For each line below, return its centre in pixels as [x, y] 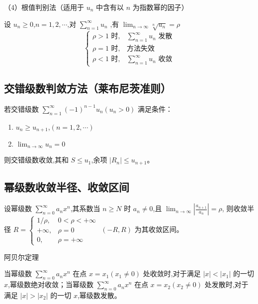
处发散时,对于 [226, 284]
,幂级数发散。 [99, 295]
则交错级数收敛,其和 [36, 160]
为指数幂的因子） [160, 7]
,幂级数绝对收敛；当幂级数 [51, 284]
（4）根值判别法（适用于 [44, 7]
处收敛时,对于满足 [172, 273]
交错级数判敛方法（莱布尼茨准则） [87, 88]
